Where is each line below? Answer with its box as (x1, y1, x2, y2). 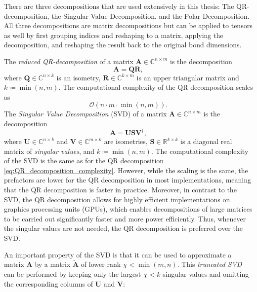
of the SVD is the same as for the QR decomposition (4, 155, 164, 166)
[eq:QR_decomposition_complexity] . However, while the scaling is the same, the (4, 165, 248, 175)
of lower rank (81, 259, 121, 269)
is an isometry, (56, 72, 101, 82)
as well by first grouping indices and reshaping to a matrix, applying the (4, 30, 223, 40)
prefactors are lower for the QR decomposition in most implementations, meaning (4, 175, 252, 185)
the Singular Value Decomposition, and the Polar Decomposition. (51, 10, 250, 21)
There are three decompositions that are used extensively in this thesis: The (4, 1, 234, 11)
